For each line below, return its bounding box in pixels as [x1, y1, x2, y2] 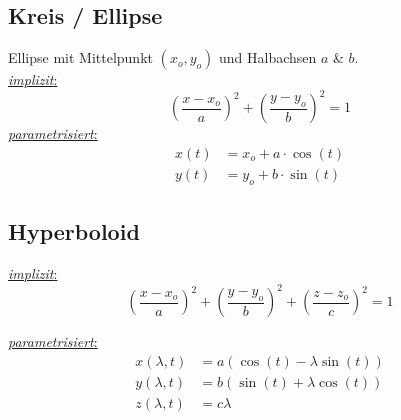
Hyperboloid [8, 216, 140, 247]
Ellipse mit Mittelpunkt [8, 47, 153, 68]
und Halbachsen [218, 47, 317, 68]
